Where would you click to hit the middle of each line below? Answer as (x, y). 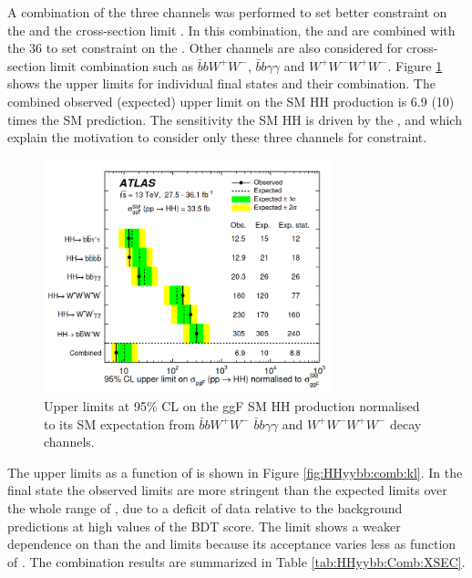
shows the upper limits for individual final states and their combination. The (221, 83)
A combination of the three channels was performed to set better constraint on (227, 12)
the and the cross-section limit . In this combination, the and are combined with (231, 30)
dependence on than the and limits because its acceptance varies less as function (232, 544)
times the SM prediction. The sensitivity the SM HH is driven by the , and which (235, 119)
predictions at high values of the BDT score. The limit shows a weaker (204, 526)
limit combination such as (121, 65)
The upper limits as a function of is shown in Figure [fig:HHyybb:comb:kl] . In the (235, 472)
